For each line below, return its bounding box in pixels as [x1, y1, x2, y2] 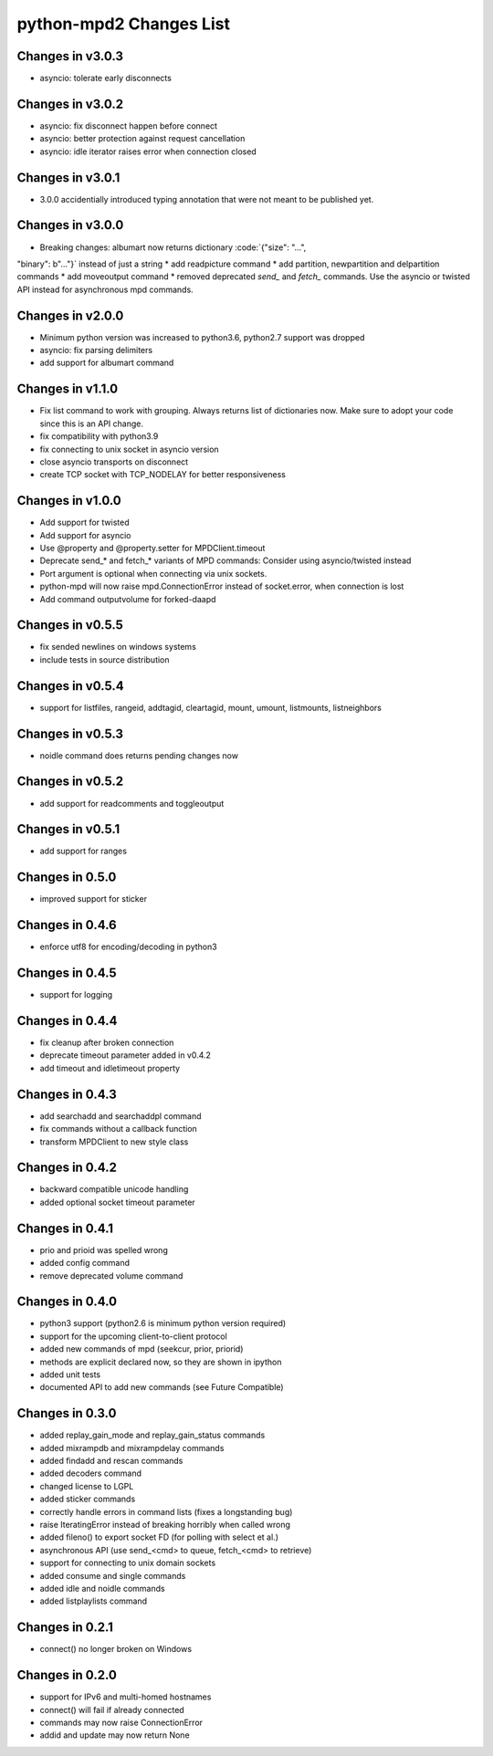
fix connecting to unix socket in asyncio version [39, 444, 219, 455]
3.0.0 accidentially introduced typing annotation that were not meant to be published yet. [39, 193, 374, 204]
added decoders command [39, 1468, 142, 1479]
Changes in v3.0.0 [16, 217, 124, 233]
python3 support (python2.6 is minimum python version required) [39, 1318, 287, 1329]
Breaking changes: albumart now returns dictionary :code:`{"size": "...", [39, 242, 307, 253]
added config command [39, 1258, 131, 1269]
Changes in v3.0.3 [16, 48, 123, 64]
